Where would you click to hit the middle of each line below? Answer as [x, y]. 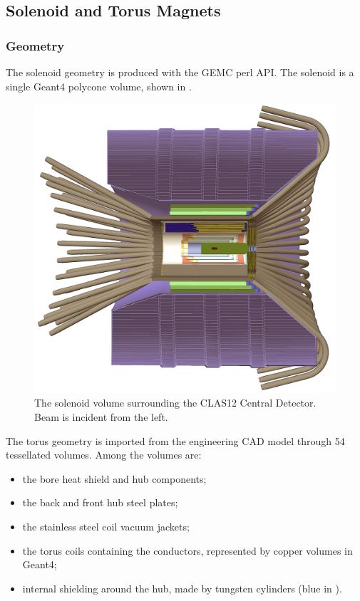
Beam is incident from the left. [101, 416]
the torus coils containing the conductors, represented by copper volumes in [187, 550]
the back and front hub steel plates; [100, 502]
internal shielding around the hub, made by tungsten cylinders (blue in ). [182, 588]
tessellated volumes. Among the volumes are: [104, 455]
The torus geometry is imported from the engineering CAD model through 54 [175, 440]
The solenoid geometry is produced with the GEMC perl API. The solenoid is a [180, 72]
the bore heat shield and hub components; [114, 478]
